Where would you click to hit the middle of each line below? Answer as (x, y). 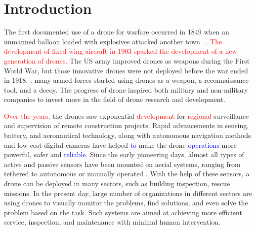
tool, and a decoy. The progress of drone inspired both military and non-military (126, 89)
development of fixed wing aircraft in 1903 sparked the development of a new (121, 51)
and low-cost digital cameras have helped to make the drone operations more (120, 145)
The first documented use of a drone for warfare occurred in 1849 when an (117, 32)
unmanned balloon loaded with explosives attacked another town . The (113, 41)
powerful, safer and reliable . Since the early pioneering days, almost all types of (124, 154)
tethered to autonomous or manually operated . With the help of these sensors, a (127, 174)
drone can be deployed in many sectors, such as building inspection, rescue (117, 183)
